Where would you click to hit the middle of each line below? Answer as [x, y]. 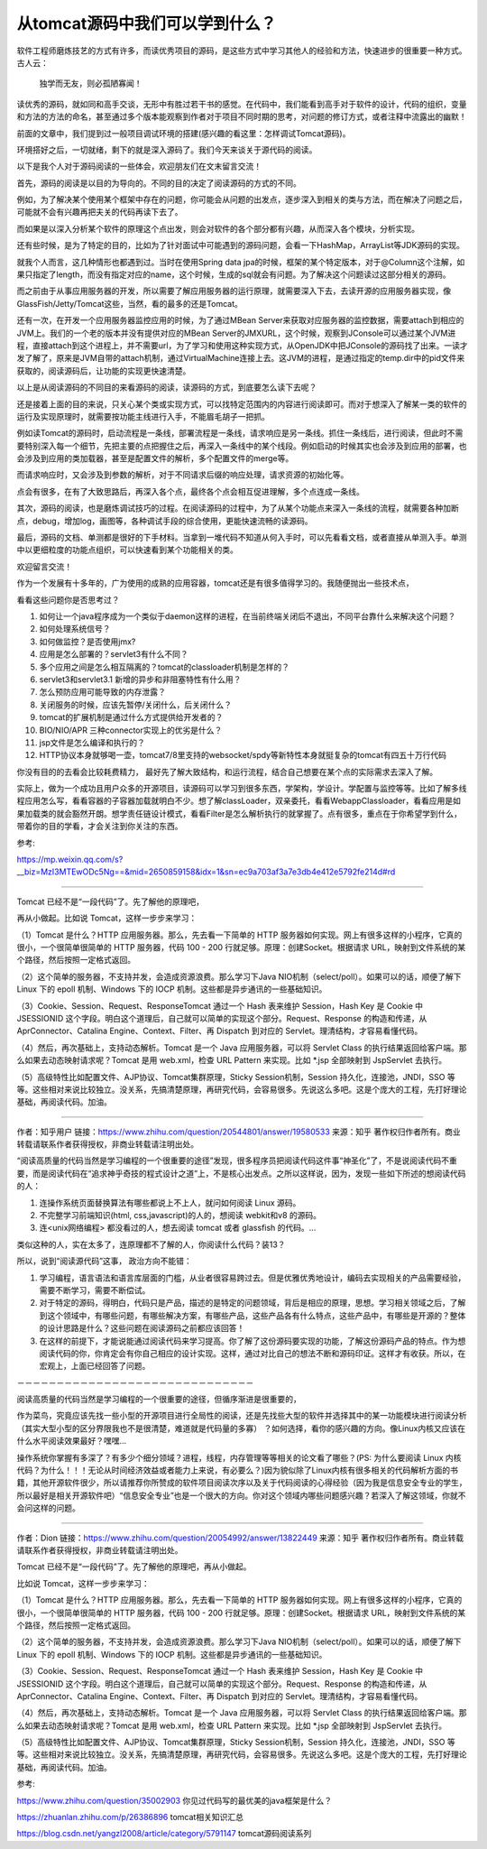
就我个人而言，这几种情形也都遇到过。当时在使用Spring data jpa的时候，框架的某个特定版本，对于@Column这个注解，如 [241, 262]
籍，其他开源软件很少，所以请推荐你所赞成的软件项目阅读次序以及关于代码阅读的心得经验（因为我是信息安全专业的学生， [242, 1483]
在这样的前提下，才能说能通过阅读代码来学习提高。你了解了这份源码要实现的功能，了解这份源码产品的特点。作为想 [253, 1341]
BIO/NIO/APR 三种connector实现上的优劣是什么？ [131, 730]
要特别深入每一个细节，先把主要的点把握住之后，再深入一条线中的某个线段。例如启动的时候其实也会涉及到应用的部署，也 [242, 446]
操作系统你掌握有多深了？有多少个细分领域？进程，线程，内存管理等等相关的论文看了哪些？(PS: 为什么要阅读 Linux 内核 [239, 1457]
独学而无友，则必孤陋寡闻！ [91, 83]
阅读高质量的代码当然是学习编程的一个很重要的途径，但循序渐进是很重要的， [159, 1400]
